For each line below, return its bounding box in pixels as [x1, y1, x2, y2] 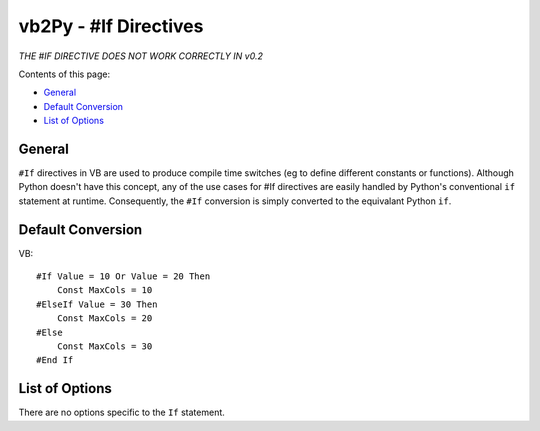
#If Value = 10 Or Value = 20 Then [36, 271, 211, 282]
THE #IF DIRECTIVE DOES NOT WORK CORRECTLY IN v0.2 [18, 50, 264, 62]
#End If [36, 355, 74, 366]
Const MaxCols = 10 [56, 285, 153, 296]
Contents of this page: [18, 68, 110, 80]
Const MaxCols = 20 [56, 313, 153, 324]
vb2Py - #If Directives [18, 15, 204, 37]
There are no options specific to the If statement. [18, 406, 225, 419]
